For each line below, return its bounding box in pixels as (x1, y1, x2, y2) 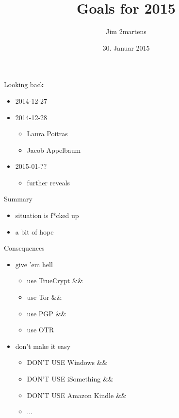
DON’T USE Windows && (27, 357, 108, 367)
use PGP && (27, 308, 66, 318)
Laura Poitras (27, 128, 68, 139)
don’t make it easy (15, 341, 71, 351)
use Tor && (27, 292, 62, 302)
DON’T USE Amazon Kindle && (27, 390, 127, 400)
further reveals (27, 177, 70, 187)
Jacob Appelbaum (27, 145, 81, 155)
